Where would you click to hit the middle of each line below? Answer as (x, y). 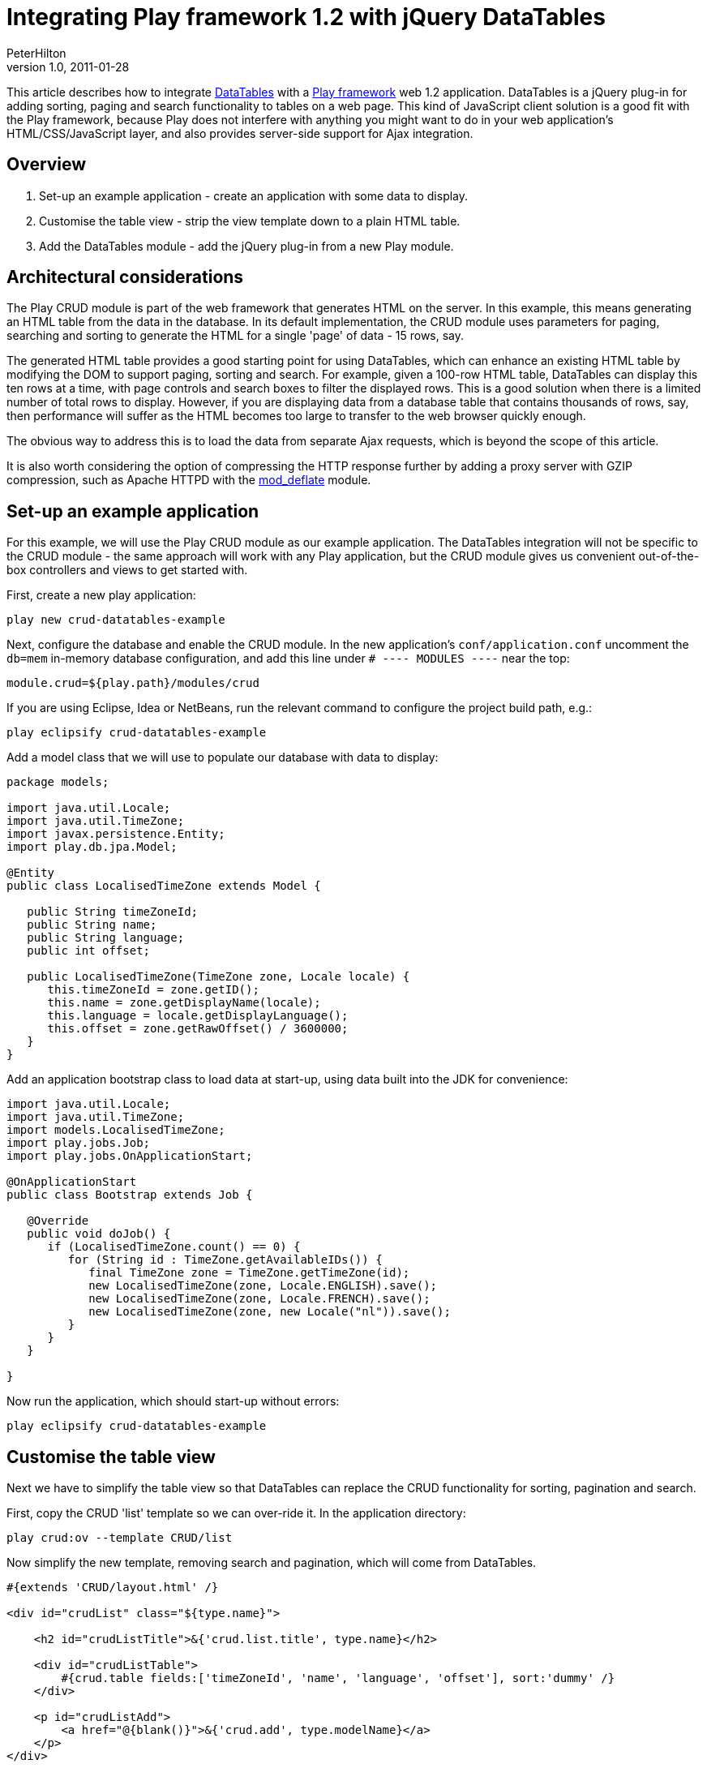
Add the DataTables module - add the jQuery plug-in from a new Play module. (246, 246)
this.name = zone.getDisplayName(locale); (184, 1003)
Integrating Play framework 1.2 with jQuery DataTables (306, 17)
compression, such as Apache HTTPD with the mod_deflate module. (189, 480)
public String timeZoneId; (113, 912)
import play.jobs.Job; (79, 1143)
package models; (58, 782)
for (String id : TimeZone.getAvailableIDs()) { (225, 1260)
